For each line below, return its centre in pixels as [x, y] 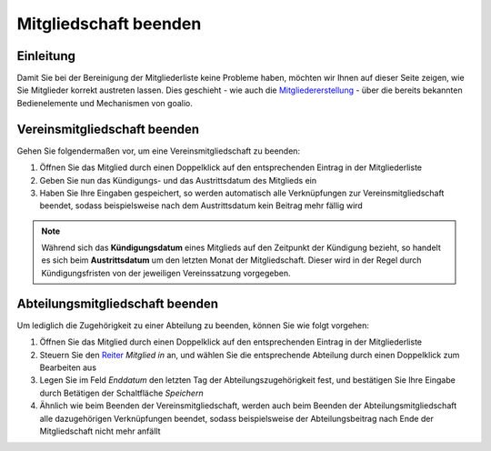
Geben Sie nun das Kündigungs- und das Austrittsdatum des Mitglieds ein [178, 180]
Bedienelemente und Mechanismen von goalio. [105, 103]
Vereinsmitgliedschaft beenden [108, 129]
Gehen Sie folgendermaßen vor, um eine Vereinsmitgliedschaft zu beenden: [158, 151]
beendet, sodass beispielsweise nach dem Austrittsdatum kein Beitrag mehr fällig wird [201, 205]
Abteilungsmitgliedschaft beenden [117, 303]
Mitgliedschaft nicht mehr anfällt [100, 431]
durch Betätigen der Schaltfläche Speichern [121, 393]
